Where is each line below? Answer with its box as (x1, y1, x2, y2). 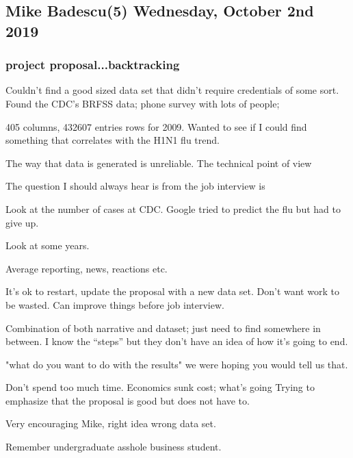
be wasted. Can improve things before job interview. (5, 297, 224, 311)
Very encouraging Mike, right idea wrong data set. (5, 416, 216, 431)
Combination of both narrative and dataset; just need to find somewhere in (5, 320, 321, 335)
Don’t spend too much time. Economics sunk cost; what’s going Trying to (5, 380, 315, 394)
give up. (5, 215, 39, 229)
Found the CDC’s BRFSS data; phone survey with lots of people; (5, 96, 280, 110)
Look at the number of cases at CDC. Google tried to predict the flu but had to (5, 201, 341, 216)
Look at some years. (5, 238, 90, 253)
